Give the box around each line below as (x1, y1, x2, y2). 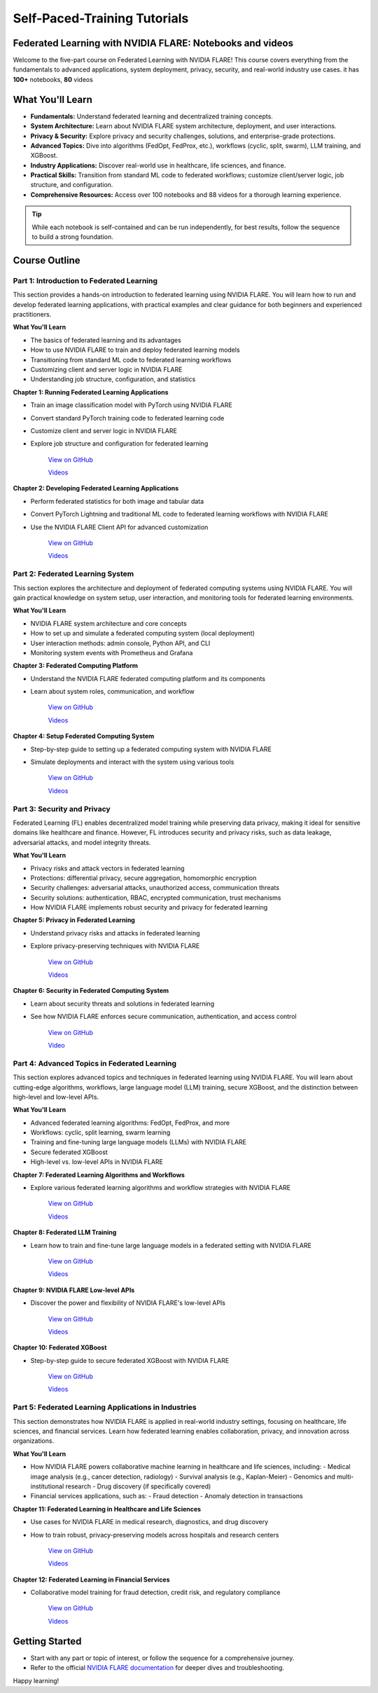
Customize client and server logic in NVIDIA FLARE (30, 426, 178, 434)
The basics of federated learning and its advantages (30, 336, 181, 344)
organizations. (13, 1437, 55, 1445)
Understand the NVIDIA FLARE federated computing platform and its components (30, 674, 266, 683)
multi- (337, 1472, 354, 1481)
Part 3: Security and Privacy (13, 804, 111, 814)
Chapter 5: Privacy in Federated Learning (13, 916, 136, 924)
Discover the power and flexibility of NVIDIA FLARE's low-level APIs (30, 1298, 225, 1307)
